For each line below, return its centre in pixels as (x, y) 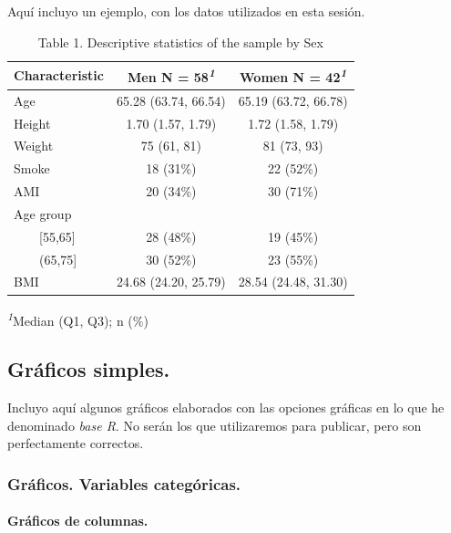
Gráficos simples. (89, 369)
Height (32, 123)
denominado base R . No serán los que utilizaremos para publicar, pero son (215, 425)
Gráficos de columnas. (78, 521)
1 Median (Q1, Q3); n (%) (78, 319)
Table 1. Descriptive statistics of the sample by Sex (180, 42)
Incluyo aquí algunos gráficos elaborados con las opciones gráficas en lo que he (226, 407)
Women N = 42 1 (293, 75)
